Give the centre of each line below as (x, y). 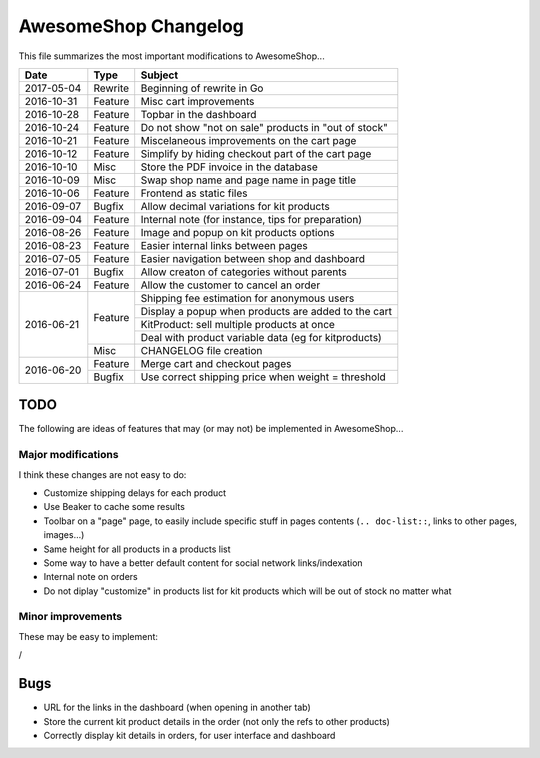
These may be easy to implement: (88, 636)
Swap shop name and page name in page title (248, 180)
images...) (64, 535)
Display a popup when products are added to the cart (266, 311)
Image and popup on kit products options (237, 232)
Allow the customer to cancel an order (230, 285)
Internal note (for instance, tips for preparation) (251, 219)
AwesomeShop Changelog (131, 26)
